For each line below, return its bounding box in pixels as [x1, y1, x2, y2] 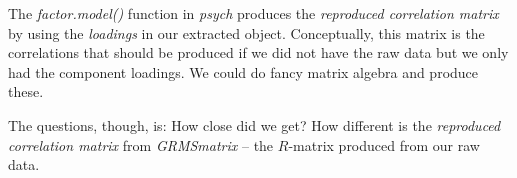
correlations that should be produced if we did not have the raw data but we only [8, 42, 509, 63]
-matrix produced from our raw [288, 134, 480, 155]
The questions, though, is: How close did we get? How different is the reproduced [8, 114, 501, 135]
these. [8, 81, 44, 102]
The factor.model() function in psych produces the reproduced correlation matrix [8, 3, 499, 23]
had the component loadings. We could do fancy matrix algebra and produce [8, 61, 479, 82]
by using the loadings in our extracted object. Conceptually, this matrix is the [8, 22, 485, 43]
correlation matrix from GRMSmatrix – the [8, 134, 274, 155]
